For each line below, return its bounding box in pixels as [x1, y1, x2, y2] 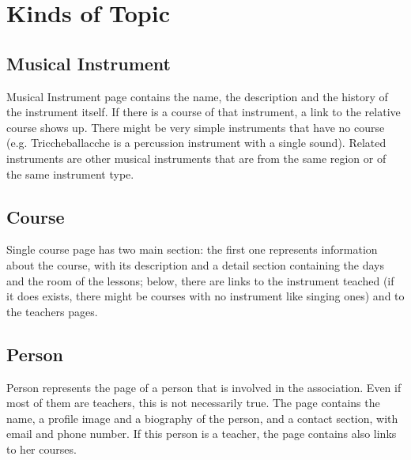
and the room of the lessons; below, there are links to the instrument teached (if [6, 272, 394, 288]
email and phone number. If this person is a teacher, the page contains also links [6, 425, 397, 442]
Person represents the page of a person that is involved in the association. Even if [6, 379, 402, 395]
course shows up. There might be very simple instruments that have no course [6, 119, 385, 135]
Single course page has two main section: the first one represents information [6, 241, 378, 258]
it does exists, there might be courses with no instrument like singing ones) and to [6, 288, 405, 304]
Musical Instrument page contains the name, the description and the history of [6, 88, 388, 104]
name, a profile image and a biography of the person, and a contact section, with [6, 409, 398, 426]
